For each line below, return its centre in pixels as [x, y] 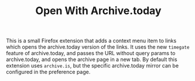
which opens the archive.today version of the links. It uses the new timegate [98, 47]
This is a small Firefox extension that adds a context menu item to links [91, 41]
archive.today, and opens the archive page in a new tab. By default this [92, 59]
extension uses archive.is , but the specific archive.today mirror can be [93, 66]
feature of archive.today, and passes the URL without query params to [91, 53]
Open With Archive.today [98, 11]
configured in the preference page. [48, 72]
